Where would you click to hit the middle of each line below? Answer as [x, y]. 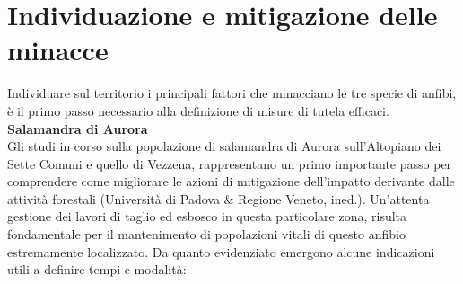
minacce [58, 50]
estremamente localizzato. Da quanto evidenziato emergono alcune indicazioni [221, 251]
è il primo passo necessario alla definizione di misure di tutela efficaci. [198, 110]
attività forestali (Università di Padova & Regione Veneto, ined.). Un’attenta [218, 198]
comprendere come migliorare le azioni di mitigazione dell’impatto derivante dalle [231, 181]
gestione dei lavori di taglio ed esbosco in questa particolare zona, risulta [207, 216]
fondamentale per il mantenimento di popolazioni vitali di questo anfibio [206, 234]
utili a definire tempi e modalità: [97, 269]
